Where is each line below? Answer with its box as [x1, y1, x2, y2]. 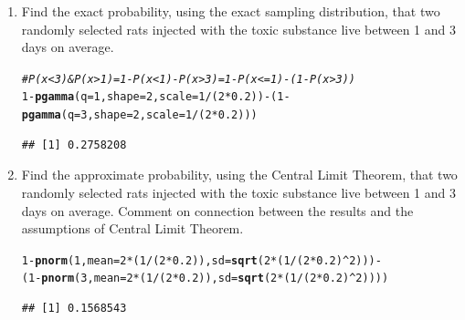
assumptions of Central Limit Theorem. [21, 219, 244, 238]
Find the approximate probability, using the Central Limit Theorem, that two [21, 165, 458, 184]
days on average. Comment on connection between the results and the [21, 201, 414, 220]
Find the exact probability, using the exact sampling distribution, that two [21, 2, 440, 20]
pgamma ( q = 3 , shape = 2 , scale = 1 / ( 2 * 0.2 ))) [21, 108, 258, 122]
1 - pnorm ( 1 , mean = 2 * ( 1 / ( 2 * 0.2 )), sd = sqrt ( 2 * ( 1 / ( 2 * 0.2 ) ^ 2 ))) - [21, 253, 382, 267]
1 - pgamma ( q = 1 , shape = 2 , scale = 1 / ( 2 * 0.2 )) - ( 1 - [21, 90, 291, 104]
